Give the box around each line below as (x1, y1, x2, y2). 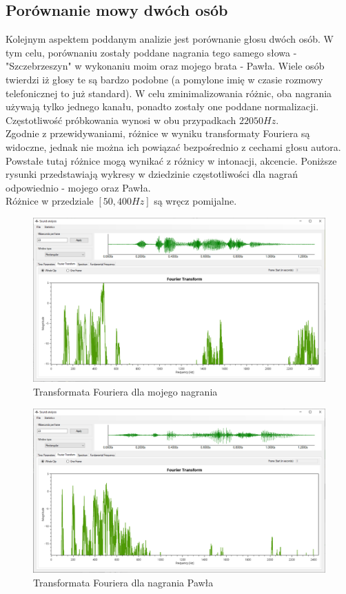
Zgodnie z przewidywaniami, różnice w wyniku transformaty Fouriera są (6, 126, 310, 141)
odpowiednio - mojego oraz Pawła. (6, 180, 151, 194)
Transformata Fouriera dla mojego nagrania (33, 385, 218, 399)
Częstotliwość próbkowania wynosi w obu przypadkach (6, 112, 236, 127)
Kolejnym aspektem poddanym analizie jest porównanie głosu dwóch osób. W (6, 32, 334, 46)
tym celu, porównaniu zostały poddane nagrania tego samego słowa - (6, 45, 297, 59)
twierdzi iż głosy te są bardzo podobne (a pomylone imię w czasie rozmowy (6, 72, 323, 86)
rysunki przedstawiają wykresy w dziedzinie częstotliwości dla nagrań (6, 167, 298, 181)
